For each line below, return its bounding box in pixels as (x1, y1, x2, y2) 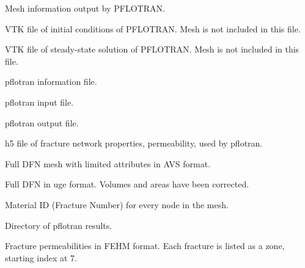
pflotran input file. (5, 95, 74, 108)
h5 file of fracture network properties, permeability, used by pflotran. (5, 137, 263, 150)
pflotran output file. (5, 116, 79, 129)
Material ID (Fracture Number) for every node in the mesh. (5, 198, 229, 211)
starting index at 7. (5, 251, 77, 264)
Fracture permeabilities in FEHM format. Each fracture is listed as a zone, (5, 239, 285, 252)
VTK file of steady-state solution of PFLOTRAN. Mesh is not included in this (5, 43, 299, 56)
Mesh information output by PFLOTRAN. (5, 2, 165, 14)
